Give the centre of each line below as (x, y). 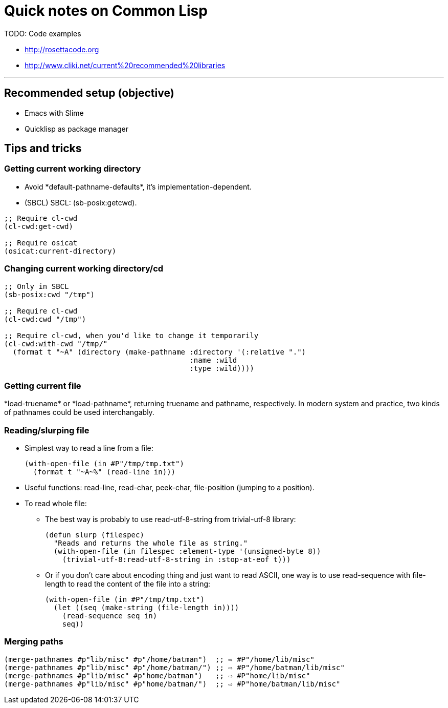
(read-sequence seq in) (110, 616)
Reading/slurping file (47, 430)
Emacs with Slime (54, 113)
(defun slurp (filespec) (95, 535)
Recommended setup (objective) (89, 93)
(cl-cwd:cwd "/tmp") (45, 319)
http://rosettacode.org (62, 49)
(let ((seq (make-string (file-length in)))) (146, 608)
